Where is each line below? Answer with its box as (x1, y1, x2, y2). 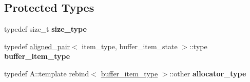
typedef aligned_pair (4, 40, 70, 51)
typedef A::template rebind (4, 68, 89, 78)
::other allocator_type (169, 68, 246, 78)
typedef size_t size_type (4, 24, 87, 34)
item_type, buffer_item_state (82, 40, 178, 51)
